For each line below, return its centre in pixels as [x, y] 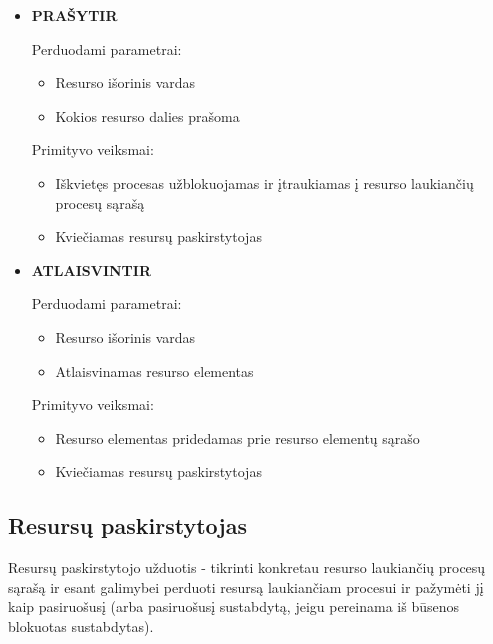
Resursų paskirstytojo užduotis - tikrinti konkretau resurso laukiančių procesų [247, 567]
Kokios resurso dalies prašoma [147, 115]
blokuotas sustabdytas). [81, 625]
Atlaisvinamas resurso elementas [154, 370]
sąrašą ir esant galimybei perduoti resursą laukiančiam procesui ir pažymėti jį [246, 586]
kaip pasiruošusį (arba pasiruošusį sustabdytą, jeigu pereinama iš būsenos [233, 606]
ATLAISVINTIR [91, 269]
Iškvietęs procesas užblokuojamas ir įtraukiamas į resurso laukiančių [264, 182]
